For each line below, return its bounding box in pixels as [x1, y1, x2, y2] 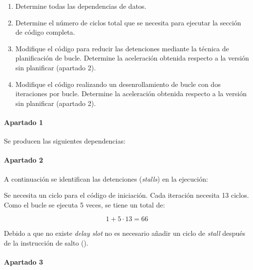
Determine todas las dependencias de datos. [15, 1, 147, 11]
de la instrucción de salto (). [4, 237, 88, 248]
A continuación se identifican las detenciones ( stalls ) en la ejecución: [4, 173, 208, 184]
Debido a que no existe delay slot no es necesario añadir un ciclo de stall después [4, 228, 245, 238]
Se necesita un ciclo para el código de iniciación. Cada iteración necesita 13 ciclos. [4, 190, 249, 200]
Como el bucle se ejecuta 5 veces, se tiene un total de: [4, 199, 165, 209]
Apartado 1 [4, 117, 43, 127]
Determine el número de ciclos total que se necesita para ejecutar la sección [15, 17, 241, 27]
